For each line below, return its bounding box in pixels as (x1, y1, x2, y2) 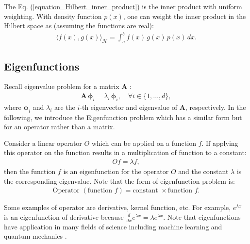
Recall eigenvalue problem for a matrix (4, 81, 119, 91)
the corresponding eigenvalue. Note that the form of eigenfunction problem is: (4, 175, 235, 186)
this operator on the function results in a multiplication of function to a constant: (4, 147, 247, 157)
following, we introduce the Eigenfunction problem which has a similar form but (4, 112, 242, 122)
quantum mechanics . (4, 231, 67, 241)
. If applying (201, 138, 238, 148)
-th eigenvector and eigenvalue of (80, 102, 177, 112)
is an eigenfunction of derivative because (4, 211, 124, 222)
